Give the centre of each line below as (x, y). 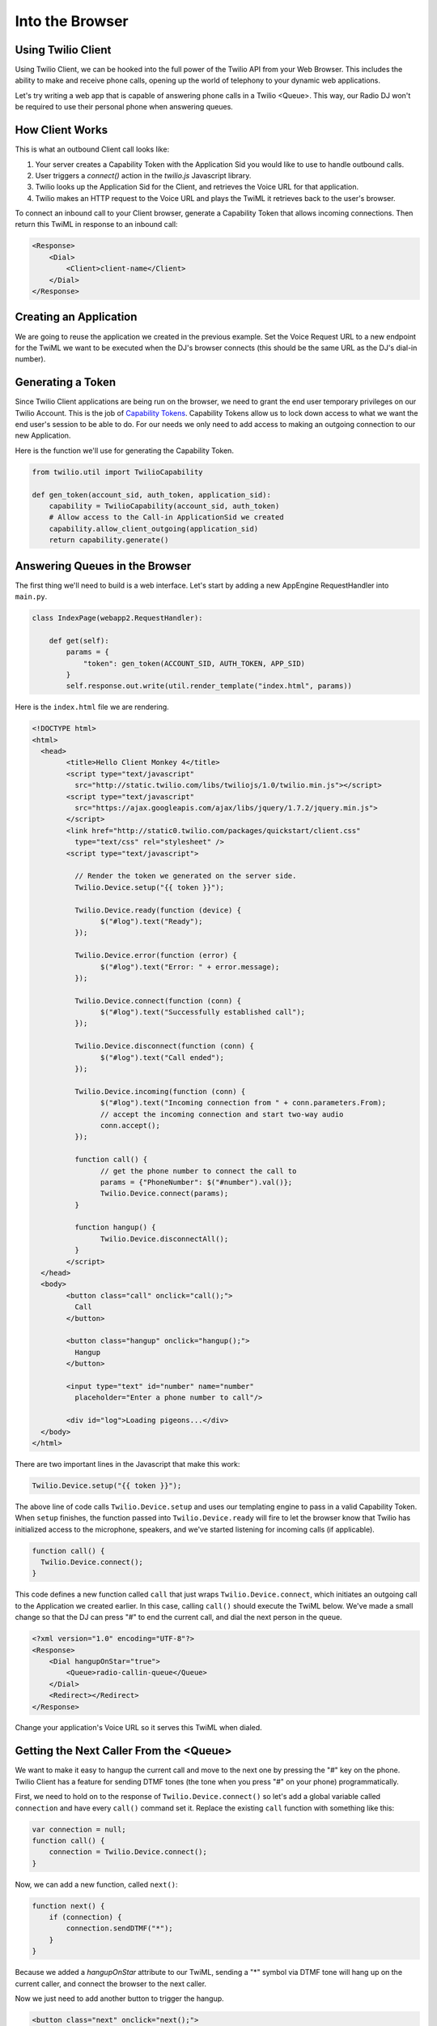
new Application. (43, 436)
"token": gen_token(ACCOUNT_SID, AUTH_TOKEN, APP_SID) (194, 663)
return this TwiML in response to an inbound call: (96, 224)
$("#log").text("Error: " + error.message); (190, 967)
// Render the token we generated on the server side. (185, 876)
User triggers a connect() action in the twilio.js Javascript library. (143, 175)
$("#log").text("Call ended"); (162, 1057)
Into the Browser (72, 21)
